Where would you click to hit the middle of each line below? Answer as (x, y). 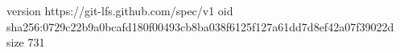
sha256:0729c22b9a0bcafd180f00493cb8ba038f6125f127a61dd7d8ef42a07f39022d (200, 26)
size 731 (26, 42)
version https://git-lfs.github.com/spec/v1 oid (120, 10)
